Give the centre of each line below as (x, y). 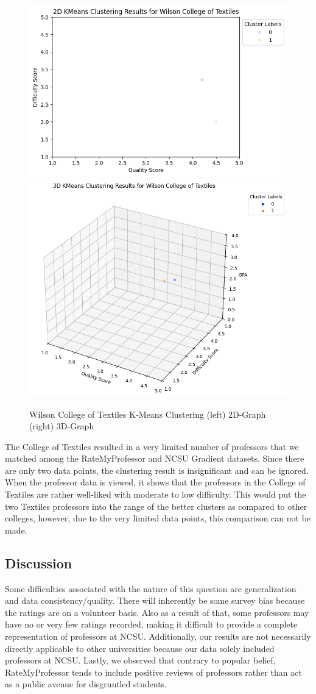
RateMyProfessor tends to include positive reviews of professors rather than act (153, 672)
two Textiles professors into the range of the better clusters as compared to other (156, 506)
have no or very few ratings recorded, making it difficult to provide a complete (151, 624)
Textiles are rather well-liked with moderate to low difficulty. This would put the (156, 494)
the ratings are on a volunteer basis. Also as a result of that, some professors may (157, 612)
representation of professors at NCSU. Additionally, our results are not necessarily (158, 636)
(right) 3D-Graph (62, 426)
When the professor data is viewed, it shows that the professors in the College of (155, 482)
